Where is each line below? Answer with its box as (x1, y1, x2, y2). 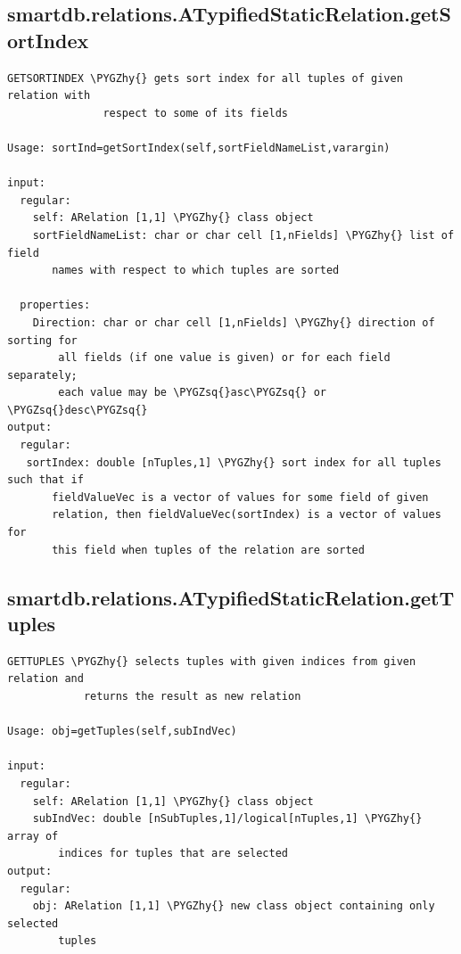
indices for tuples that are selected (58, 847, 288, 860)
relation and (7, 672, 84, 686)
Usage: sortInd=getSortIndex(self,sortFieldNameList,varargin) (7, 141, 391, 154)
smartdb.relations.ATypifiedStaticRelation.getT (7, 583, 455, 611)
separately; (7, 368, 78, 382)
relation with (7, 89, 91, 103)
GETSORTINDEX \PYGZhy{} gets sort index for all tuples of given (7, 71, 403, 85)
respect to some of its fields (103, 106, 288, 119)
